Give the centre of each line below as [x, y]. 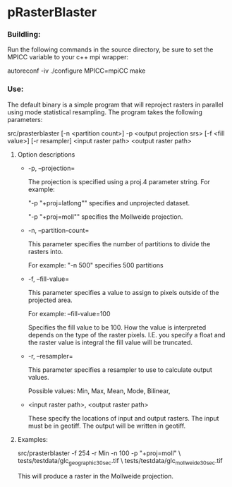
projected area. [50, 300]
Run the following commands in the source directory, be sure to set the [110, 49]
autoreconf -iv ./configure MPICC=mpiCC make [77, 71]
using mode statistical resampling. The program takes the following [105, 112]
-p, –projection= [51, 168]
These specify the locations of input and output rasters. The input [123, 418]
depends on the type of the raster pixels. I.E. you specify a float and [127, 335]
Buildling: [24, 35]
